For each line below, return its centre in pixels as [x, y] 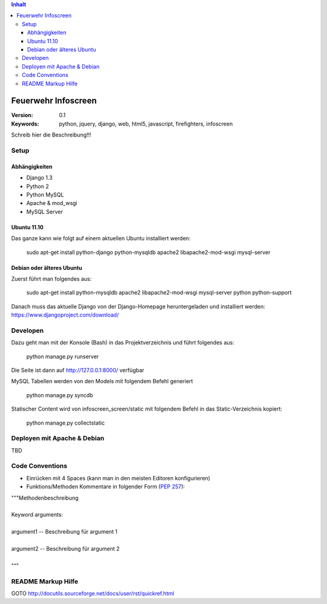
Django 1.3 [39, 178]
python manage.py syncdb [60, 395]
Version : [22, 115]
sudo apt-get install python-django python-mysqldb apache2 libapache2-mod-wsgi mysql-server [148, 252]
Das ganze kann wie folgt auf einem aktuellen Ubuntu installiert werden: [101, 238]
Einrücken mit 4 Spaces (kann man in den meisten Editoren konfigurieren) [118, 478]
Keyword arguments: [37, 515]
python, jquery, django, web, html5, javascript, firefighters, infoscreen [146, 124]
